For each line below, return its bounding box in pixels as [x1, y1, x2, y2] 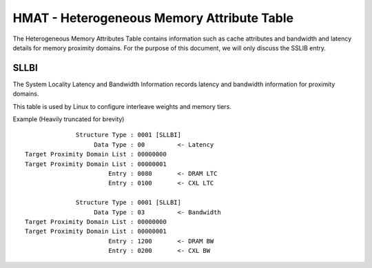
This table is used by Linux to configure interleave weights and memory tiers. [12, 102, 232, 110]
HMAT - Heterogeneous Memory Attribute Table [12, 10, 294, 25]
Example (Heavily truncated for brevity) [12, 115, 125, 123]
